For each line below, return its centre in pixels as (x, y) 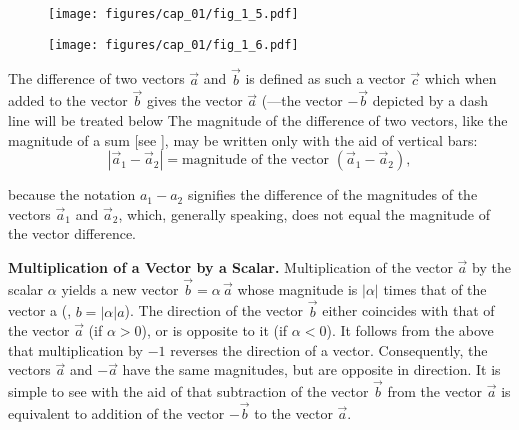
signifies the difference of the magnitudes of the (332, 194)
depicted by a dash (430, 100)
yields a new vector (120, 288)
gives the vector (194, 100)
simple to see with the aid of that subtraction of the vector (188, 391)
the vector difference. (72, 233)
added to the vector (68, 100)
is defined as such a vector (325, 78)
